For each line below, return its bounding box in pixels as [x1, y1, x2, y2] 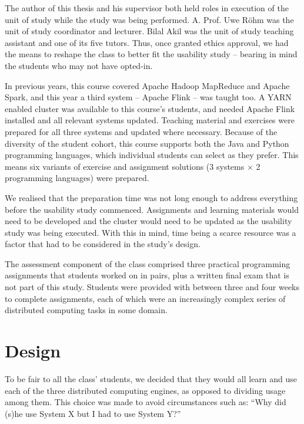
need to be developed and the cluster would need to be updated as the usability [5, 215, 292, 227]
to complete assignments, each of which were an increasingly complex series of [5, 292, 286, 304]
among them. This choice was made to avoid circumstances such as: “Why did [5, 396, 286, 408]
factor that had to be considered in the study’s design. [5, 238, 201, 250]
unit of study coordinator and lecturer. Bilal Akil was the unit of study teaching [5, 25, 294, 37]
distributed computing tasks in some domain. [5, 304, 168, 316]
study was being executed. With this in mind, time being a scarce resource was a [5, 226, 296, 238]
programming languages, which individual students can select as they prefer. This [5, 149, 299, 161]
